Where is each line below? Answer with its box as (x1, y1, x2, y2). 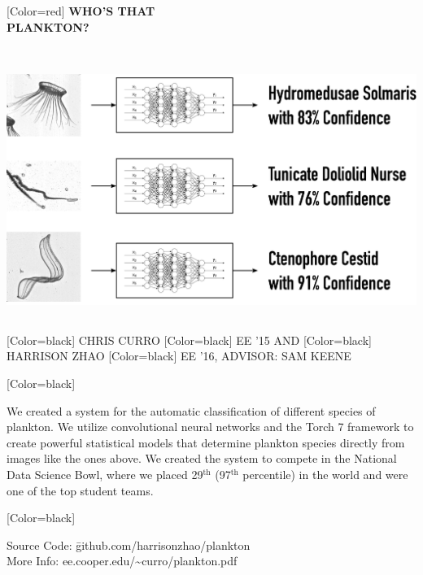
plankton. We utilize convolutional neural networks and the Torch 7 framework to (7, 418, 414, 435)
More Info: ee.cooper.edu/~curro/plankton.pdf (7, 552, 238, 569)
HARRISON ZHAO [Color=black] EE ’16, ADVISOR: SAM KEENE (7, 347, 351, 364)
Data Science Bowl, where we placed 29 (7, 465, 203, 482)
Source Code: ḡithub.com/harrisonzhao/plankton (7, 536, 251, 553)
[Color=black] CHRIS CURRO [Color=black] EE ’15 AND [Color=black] (7, 331, 372, 348)
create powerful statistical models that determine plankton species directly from (7, 433, 405, 451)
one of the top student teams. (7, 481, 154, 499)
